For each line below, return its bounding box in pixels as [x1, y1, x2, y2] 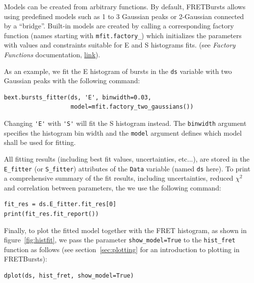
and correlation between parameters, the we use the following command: [4, 182, 221, 192]
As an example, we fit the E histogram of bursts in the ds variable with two [4, 66, 232, 76]
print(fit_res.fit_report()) [4, 211, 99, 217]
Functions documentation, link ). [4, 49, 101, 60]
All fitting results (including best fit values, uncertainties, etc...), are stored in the [4, 153, 250, 164]
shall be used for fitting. [4, 137, 76, 147]
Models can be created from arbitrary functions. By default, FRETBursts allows [4, 1, 246, 11]
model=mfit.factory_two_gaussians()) [71, 103, 194, 111]
